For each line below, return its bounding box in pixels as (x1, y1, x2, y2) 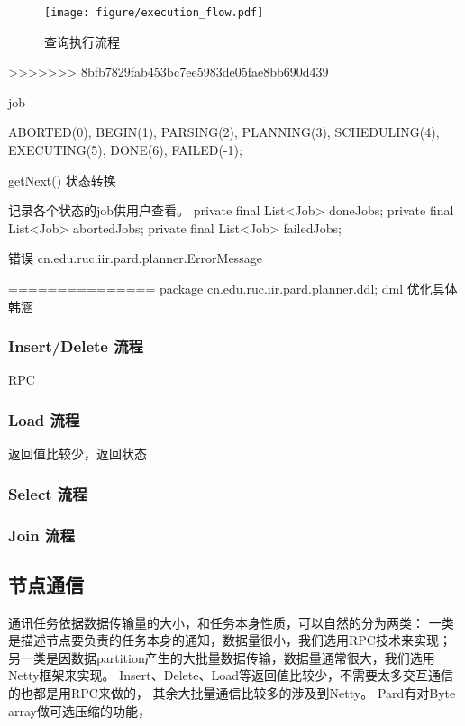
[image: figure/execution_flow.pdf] (44, 6, 264, 19)
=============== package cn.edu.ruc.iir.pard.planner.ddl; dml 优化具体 (8, 279, 458, 297)
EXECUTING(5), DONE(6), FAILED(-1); (8, 141, 242, 159)
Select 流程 (8, 482, 87, 504)
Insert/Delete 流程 (8, 335, 143, 358)
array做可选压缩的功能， (8, 701, 150, 720)
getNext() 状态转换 (8, 170, 116, 189)
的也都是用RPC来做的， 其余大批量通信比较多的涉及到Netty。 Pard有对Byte (8, 684, 456, 703)
